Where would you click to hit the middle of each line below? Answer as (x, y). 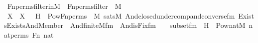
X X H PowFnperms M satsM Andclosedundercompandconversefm (121, 15)
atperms (16, 34)
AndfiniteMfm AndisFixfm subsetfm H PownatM (158, 25)
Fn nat (43, 34)
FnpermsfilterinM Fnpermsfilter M (64, 6)
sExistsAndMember (34, 25)
